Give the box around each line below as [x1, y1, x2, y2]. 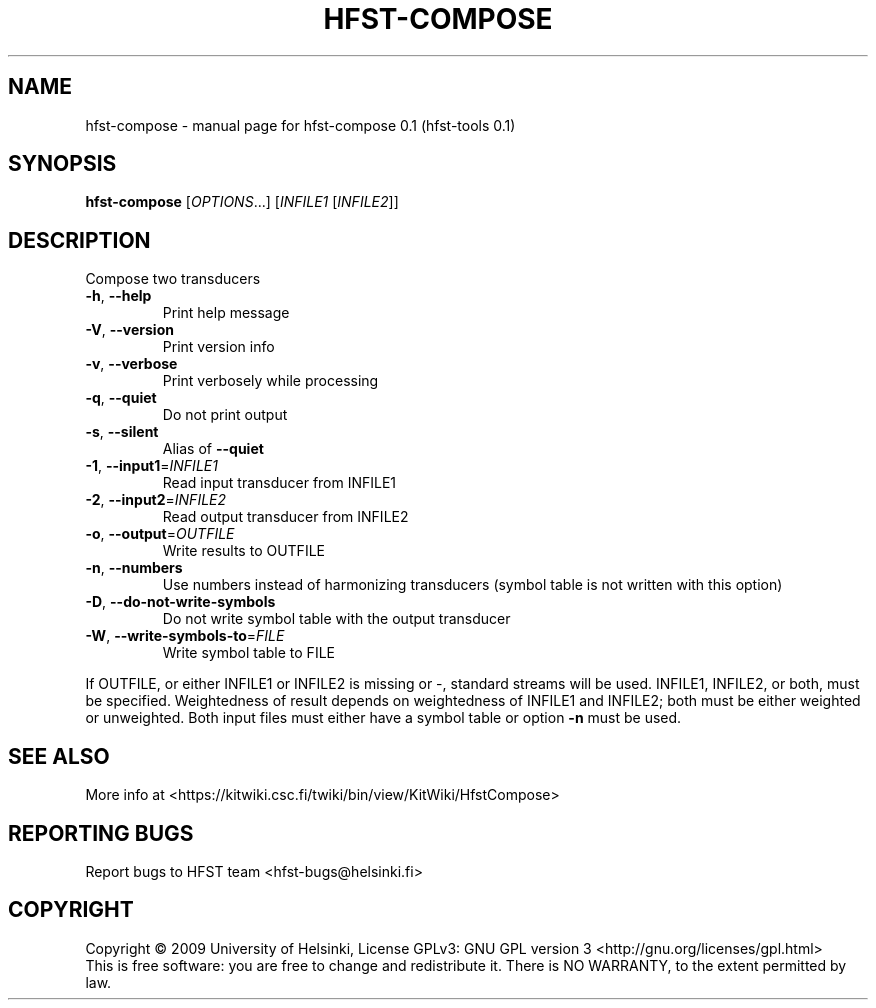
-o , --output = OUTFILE [85, 525, 235, 543]
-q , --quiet [85, 389, 157, 407]
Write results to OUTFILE [162, 542, 325, 560]
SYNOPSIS [8, 151, 117, 177]
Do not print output [162, 406, 288, 424]
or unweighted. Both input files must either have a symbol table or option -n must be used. [85, 709, 682, 727]
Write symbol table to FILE [162, 644, 335, 662]
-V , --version [85, 321, 174, 339]
